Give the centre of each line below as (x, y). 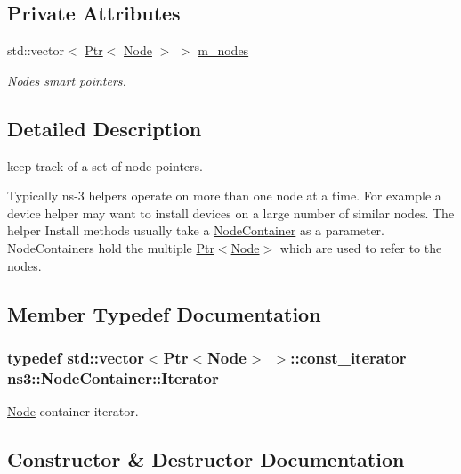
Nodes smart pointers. (67, 80)
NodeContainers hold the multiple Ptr (111, 247)
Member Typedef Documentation (164, 313)
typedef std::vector (76, 357)
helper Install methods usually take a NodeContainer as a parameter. (196, 230)
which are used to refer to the (361, 247)
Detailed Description (105, 128)
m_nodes (223, 50)
